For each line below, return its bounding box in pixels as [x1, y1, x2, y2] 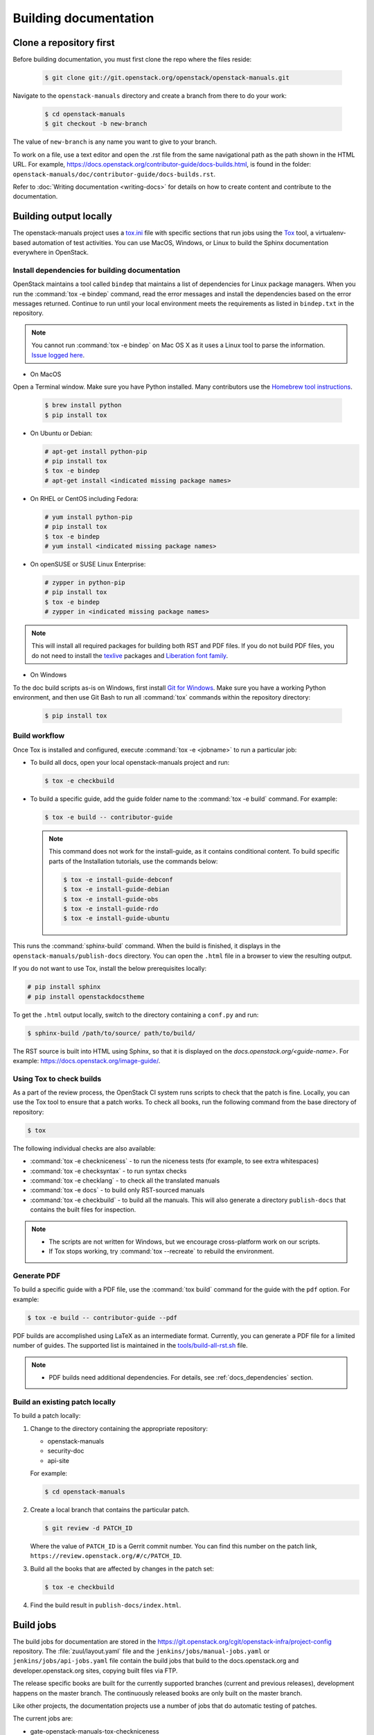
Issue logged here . [31, 350, 85, 359]
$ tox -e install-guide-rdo [63, 905, 159, 913]
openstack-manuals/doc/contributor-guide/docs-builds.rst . [12, 170, 216, 178]
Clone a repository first [12, 37, 116, 49]
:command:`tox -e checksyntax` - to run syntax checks [30, 1167, 187, 1175]
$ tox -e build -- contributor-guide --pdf [27, 1314, 178, 1321]
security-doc [47, 1447, 84, 1455]
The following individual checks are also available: [12, 1144, 156, 1152]
